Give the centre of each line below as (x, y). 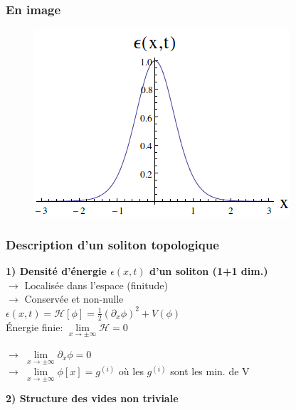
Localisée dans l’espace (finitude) (96, 285)
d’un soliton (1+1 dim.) (209, 271)
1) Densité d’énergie (56, 271)
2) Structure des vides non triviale (92, 398)
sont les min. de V (210, 371)
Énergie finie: (35, 327)
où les (131, 371)
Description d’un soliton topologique (112, 244)
